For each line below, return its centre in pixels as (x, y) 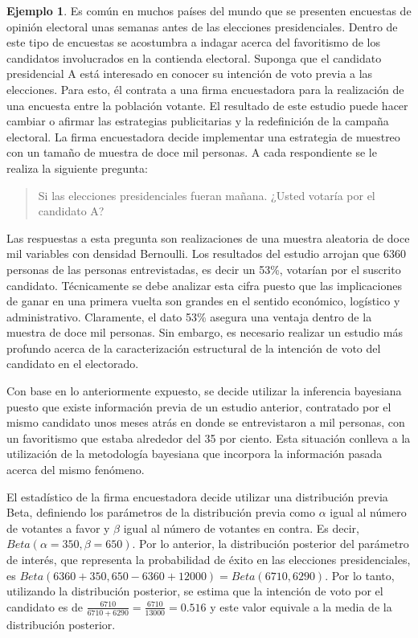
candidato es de (45, 606)
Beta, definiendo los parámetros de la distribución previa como (161, 512)
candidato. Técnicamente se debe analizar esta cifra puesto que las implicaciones (204, 285)
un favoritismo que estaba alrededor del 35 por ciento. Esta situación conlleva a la (209, 438)
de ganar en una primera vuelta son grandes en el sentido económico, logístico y (203, 301)
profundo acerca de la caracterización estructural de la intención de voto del (194, 348)
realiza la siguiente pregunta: (77, 168)
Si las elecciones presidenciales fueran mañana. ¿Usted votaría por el (207, 195)
